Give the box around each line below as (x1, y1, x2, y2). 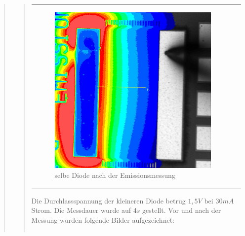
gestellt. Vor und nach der (142, 205, 221, 215)
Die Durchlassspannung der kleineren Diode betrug (31, 195, 186, 205)
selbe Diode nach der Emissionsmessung (54, 169, 175, 180)
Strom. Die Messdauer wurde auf (31, 205, 131, 215)
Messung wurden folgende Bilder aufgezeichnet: (31, 215, 174, 225)
